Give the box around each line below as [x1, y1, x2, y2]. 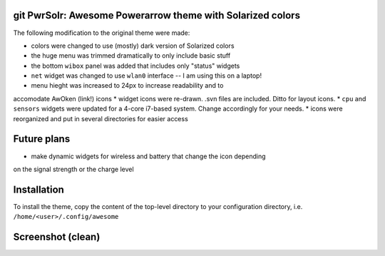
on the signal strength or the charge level [13, 165, 135, 173]
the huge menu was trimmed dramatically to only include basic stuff [31, 51, 231, 60]
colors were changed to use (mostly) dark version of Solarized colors [31, 41, 235, 50]
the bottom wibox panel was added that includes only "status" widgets [31, 61, 240, 70]
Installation [13, 183, 64, 195]
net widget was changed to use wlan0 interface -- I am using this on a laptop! [31, 71, 262, 80]
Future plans [13, 133, 71, 145]
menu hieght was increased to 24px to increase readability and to [31, 81, 224, 90]
